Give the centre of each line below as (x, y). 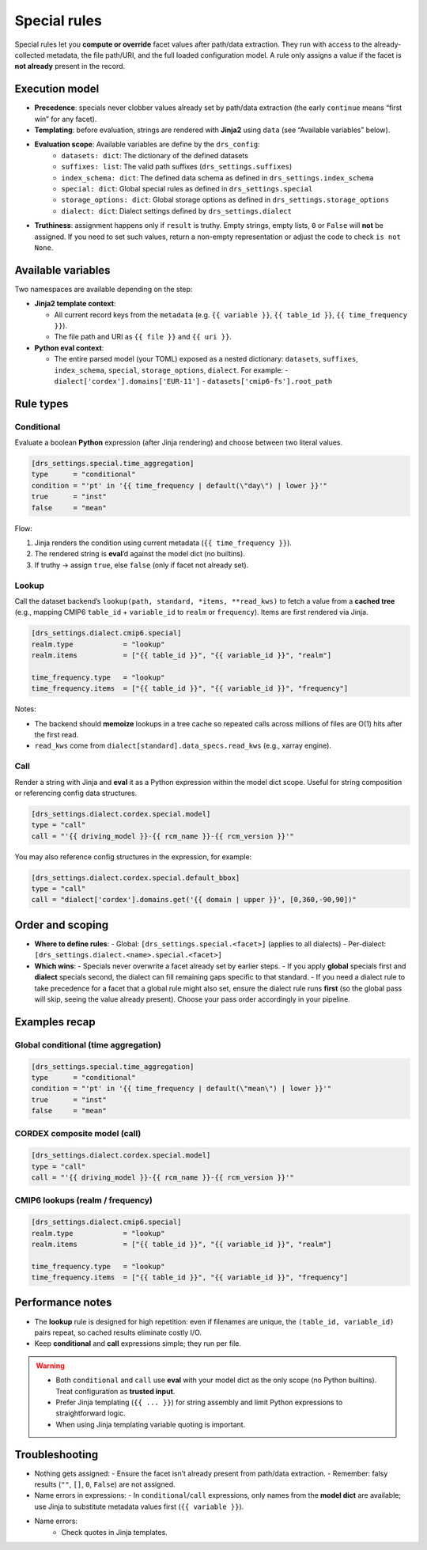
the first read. (57, 735)
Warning (50, 1366)
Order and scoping (62, 925)
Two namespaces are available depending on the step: (104, 289)
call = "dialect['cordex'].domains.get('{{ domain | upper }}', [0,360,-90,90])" (194, 900)
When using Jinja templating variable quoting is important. (151, 1424)
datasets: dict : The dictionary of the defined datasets (155, 155)
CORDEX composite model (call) (78, 1134)
